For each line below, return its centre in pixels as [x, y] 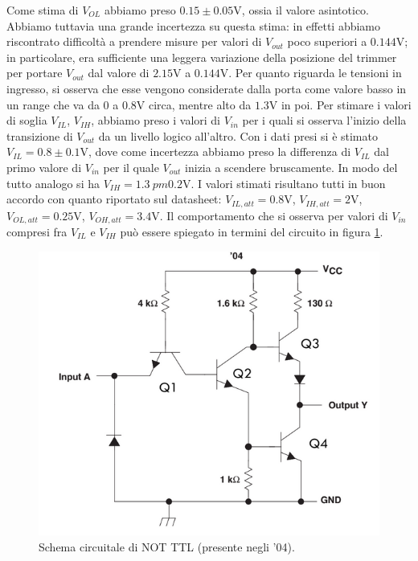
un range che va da [53, 104]
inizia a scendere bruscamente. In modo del [291, 167]
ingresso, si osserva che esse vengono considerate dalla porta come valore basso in [207, 88]
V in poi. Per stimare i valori [340, 104]
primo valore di [44, 167]
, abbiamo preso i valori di [156, 120]
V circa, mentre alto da [194, 104]
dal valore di [119, 73]
